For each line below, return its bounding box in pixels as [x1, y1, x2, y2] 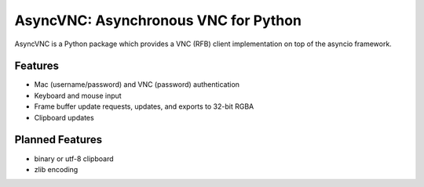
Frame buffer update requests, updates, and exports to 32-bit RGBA [34, 102, 254, 111]
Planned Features [14, 133, 103, 146]
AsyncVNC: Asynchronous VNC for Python [14, 12, 302, 29]
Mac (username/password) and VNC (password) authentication [34, 80, 239, 89]
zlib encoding [34, 164, 79, 174]
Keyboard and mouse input [34, 91, 122, 100]
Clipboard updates [34, 113, 94, 122]
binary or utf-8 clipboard [34, 153, 114, 164]
